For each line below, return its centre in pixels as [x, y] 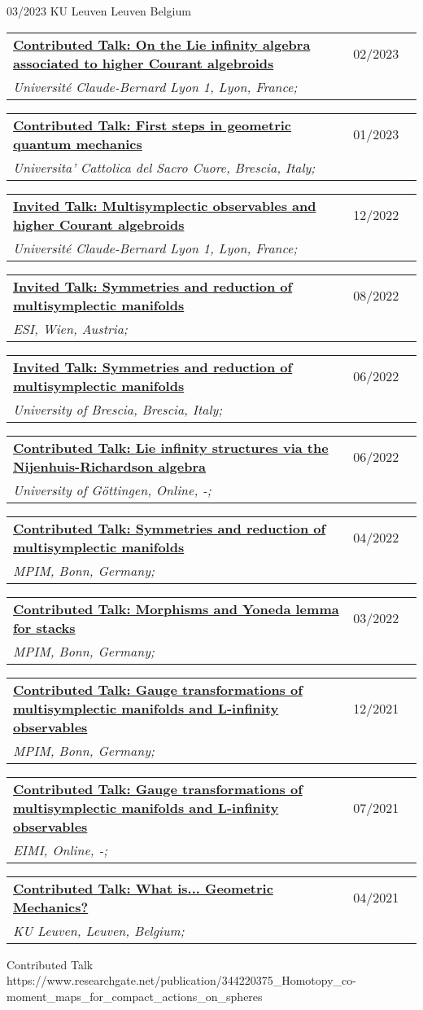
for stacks [44, 627]
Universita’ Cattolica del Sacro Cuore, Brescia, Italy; [164, 167]
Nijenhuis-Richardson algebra [110, 466]
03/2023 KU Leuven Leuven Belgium [99, 11]
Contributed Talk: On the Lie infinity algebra [162, 44]
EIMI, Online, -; [61, 850]
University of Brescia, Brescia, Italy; [118, 409]
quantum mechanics [78, 143]
